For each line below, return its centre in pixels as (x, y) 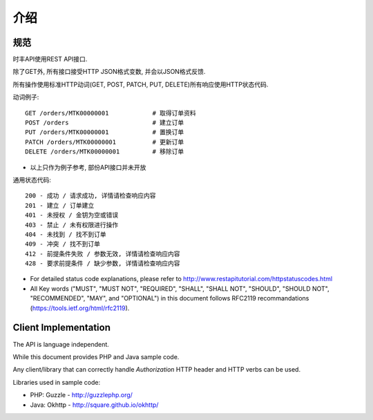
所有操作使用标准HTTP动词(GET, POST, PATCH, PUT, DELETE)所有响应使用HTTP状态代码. (141, 84)
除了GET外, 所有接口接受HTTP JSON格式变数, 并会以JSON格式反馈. (109, 72)
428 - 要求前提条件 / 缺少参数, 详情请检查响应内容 (103, 264)
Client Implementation (61, 328)
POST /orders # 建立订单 (105, 123)
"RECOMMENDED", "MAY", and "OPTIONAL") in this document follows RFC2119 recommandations (170, 298)
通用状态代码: (32, 180)
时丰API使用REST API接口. (50, 59)
